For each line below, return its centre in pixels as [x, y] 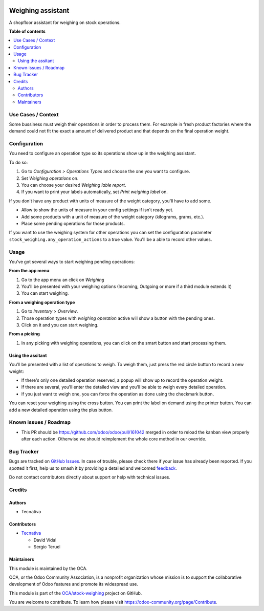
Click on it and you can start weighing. [60, 325]
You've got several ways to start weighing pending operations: [72, 262]
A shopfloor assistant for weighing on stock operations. [65, 22]
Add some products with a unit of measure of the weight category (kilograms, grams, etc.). [113, 217]
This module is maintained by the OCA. [48, 568]
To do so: [18, 162]
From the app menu [29, 271]
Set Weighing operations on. [50, 178]
